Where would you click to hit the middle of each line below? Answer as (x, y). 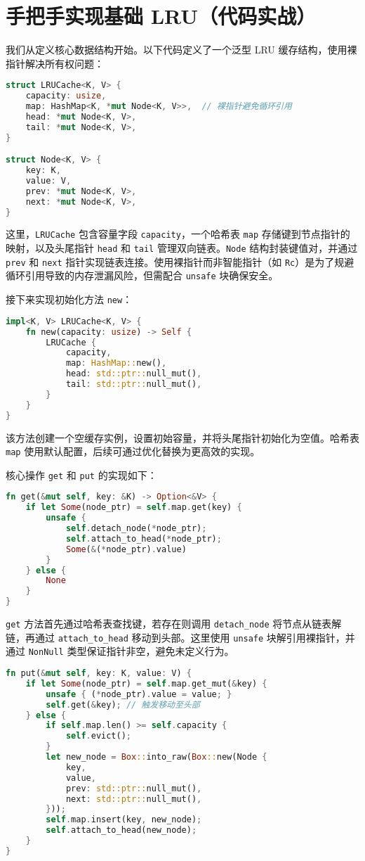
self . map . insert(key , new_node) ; (124, 820)
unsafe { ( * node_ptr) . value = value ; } (139, 694)
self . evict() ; (99, 736)
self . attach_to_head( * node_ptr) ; (144, 538)
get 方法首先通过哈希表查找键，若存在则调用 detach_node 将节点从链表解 (174, 624)
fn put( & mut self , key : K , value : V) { (99, 673)
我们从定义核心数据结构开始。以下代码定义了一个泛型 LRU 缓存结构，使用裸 (181, 50)
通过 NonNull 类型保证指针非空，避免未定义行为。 (120, 651)
